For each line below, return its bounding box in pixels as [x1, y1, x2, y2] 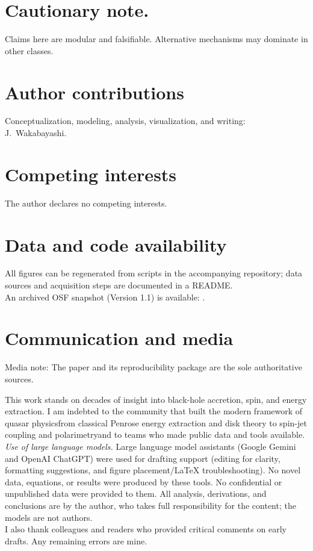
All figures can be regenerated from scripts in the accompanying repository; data [5, 267, 303, 279]
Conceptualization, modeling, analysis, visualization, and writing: [5, 114, 246, 127]
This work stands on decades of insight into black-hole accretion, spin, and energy [5, 393, 307, 405]
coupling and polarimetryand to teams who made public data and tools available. [5, 428, 305, 441]
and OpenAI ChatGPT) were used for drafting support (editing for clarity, [5, 452, 280, 464]
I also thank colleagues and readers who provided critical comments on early [5, 523, 287, 535]
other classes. [5, 44, 54, 57]
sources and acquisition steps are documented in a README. [5, 279, 233, 291]
